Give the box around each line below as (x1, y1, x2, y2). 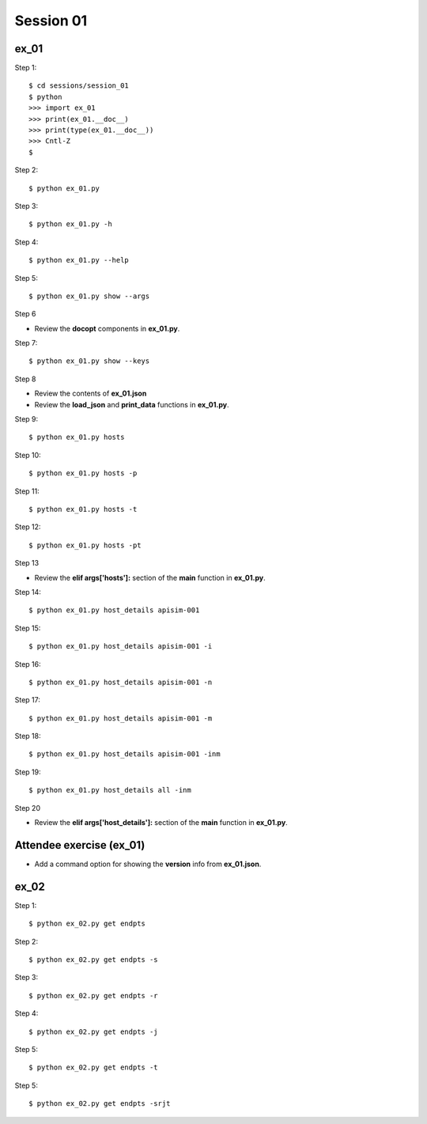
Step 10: (14, 450, 41, 460)
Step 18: (14, 732, 41, 741)
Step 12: (14, 522, 41, 532)
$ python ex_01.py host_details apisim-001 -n (28, 677, 213, 687)
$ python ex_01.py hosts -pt (28, 540, 142, 550)
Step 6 (14, 309, 36, 319)
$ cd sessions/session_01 (28, 81, 130, 90)
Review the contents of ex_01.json (34, 388, 147, 399)
